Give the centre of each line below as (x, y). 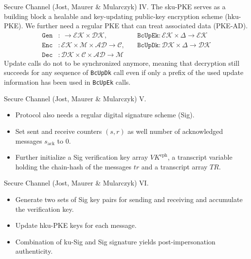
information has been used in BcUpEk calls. (67, 82)
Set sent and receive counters (59, 131)
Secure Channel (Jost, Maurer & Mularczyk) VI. (76, 183)
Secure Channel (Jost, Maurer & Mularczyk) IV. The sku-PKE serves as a (115, 6)
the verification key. (45, 209)
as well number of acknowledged (175, 131)
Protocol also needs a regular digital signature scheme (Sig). (105, 115)
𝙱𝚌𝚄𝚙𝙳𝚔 (148, 45)
